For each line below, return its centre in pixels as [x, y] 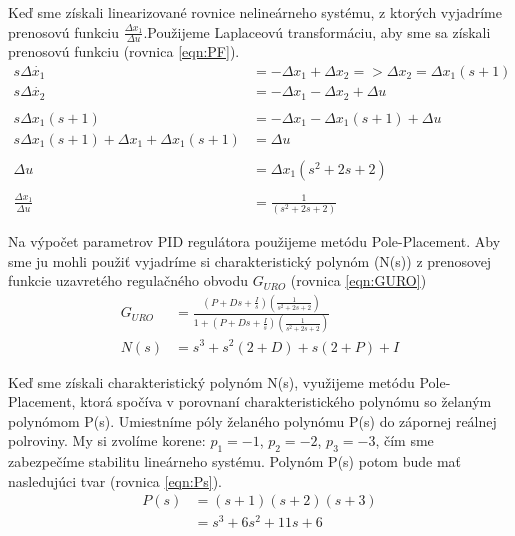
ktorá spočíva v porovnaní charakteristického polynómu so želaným [286, 401]
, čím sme [404, 440]
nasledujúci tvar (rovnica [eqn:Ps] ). [115, 480]
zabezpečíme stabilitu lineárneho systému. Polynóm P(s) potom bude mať [235, 461]
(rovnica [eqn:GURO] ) [358, 280]
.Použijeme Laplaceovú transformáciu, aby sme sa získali [317, 31]
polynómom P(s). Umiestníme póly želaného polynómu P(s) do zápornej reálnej [252, 420]
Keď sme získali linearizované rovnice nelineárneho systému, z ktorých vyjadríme [255, 12]
